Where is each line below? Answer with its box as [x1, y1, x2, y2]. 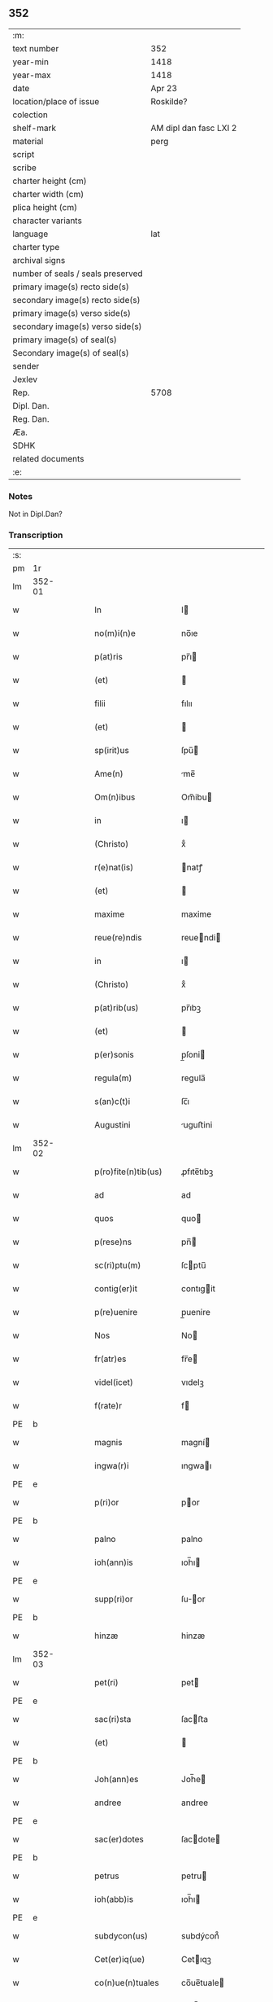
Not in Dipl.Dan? [8, 509, 63, 519]
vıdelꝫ [181, 1377, 205, 1388]
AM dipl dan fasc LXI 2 [150, 122, 237, 134]
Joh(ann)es [94, 1774, 139, 1785]
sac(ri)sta [94, 1714, 132, 1725]
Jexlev [12, 374, 38, 385]
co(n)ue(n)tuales [94, 1978, 160, 1989]
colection [12, 109, 49, 120]
